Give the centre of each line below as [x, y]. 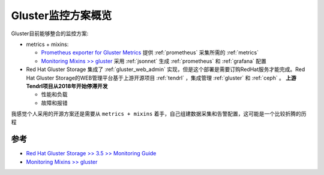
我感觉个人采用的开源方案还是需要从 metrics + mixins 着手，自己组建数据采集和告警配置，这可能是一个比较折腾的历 [159, 114]
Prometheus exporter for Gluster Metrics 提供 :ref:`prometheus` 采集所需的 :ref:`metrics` [150, 53]
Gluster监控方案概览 [61, 16]
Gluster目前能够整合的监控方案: [50, 33]
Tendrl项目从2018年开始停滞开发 [67, 86]
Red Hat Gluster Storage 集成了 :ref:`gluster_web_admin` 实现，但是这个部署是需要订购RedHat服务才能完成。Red [166, 69]
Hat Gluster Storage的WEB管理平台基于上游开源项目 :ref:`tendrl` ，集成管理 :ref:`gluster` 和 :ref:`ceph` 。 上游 [161, 78]
